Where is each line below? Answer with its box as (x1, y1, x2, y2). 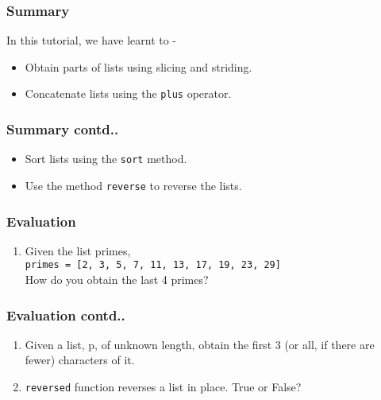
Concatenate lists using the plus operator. (25, 85, 232, 102)
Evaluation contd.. (6, 305, 125, 324)
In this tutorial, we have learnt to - (6, 32, 177, 49)
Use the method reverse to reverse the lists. (25, 177, 242, 193)
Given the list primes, (25, 242, 131, 258)
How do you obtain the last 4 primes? (25, 271, 209, 288)
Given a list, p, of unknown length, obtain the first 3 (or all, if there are (25, 336, 375, 352)
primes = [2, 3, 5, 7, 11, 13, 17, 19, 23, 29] (25, 259, 281, 271)
